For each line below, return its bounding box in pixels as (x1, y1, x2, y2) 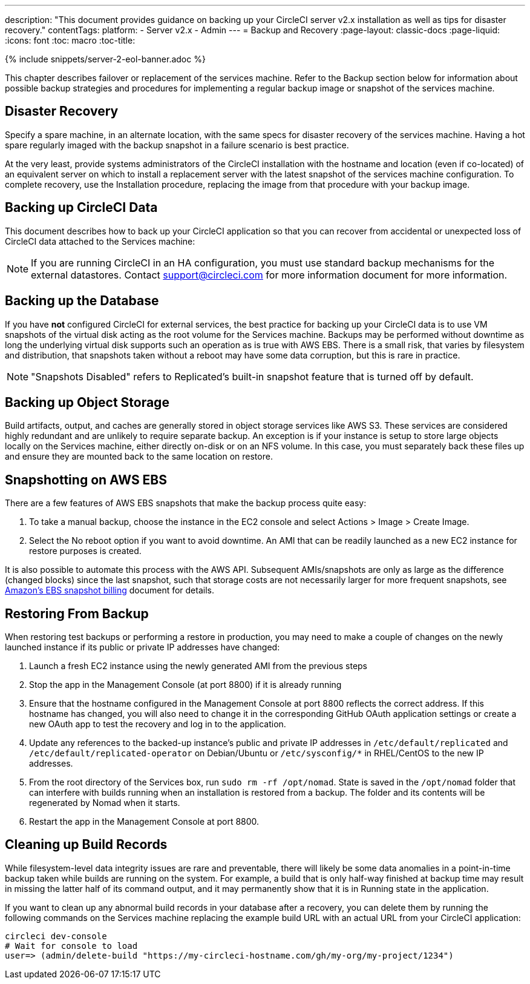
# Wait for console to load (5, 940, 138, 951)
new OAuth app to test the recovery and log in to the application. (29, 719, 286, 730)
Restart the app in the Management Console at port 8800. (29, 816, 260, 827)
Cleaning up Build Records (5, 837, 168, 853)
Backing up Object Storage (5, 394, 169, 410)
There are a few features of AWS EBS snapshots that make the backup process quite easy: (5, 498, 367, 509)
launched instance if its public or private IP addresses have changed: (5, 642, 280, 653)
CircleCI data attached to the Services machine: (5, 236, 195, 246)
